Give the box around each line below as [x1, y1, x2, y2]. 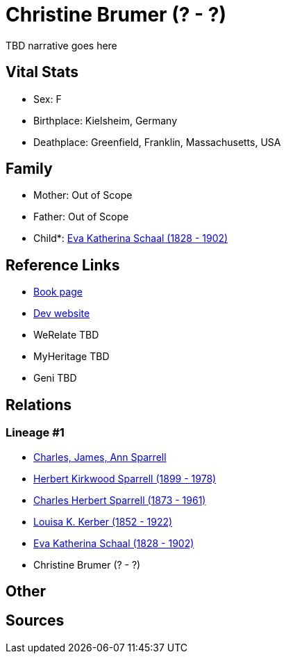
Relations [6, 396, 72, 414]
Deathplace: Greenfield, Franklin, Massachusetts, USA [33, 136, 281, 148]
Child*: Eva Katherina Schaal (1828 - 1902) [33, 232, 228, 245]
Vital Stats [6, 63, 79, 81]
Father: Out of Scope [33, 211, 129, 223]
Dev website [33, 307, 90, 320]
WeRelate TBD [33, 329, 99, 341]
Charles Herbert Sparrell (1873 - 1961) [33, 494, 206, 506]
